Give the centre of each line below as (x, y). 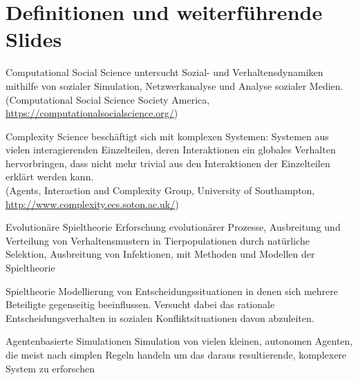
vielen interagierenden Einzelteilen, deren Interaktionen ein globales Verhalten (171, 150)
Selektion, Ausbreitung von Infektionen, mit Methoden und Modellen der (160, 254)
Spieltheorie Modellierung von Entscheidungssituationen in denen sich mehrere (172, 291)
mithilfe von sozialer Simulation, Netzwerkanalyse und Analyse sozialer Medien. (175, 85)
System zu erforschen (50, 368)
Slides (34, 39)
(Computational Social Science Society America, (108, 99)
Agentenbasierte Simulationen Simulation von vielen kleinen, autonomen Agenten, (179, 341)
